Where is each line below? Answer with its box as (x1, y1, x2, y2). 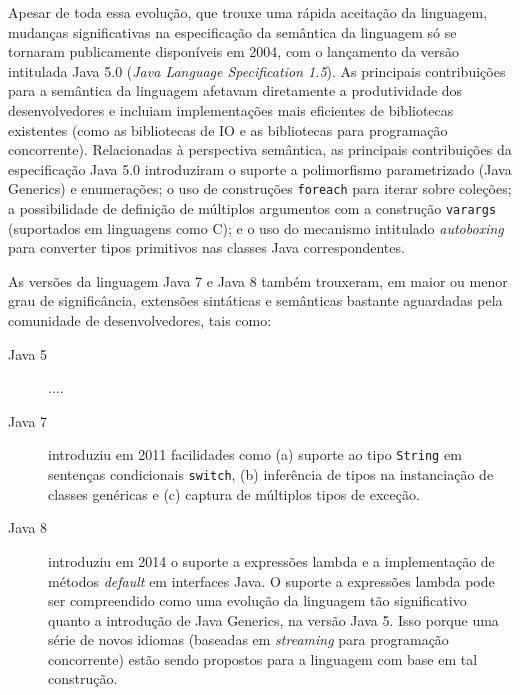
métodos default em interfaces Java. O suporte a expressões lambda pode (48, 570, 495, 591)
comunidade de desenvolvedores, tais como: (8, 310, 272, 331)
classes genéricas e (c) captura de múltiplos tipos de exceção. (48, 483, 420, 504)
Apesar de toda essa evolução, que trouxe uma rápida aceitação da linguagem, (8, 2, 488, 22)
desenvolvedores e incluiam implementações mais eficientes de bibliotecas (8, 99, 454, 120)
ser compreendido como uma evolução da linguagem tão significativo (48, 590, 467, 611)
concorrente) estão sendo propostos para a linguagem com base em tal (48, 648, 478, 669)
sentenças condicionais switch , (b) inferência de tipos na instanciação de (48, 464, 494, 485)
